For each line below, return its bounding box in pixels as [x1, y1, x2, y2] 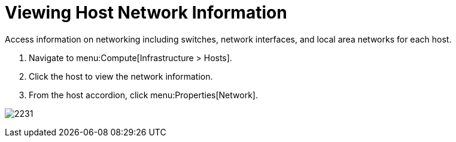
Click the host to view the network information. [29, 71, 213, 81]
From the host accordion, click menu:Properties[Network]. [29, 89, 258, 100]
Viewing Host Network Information [5, 2, 287, 23]
